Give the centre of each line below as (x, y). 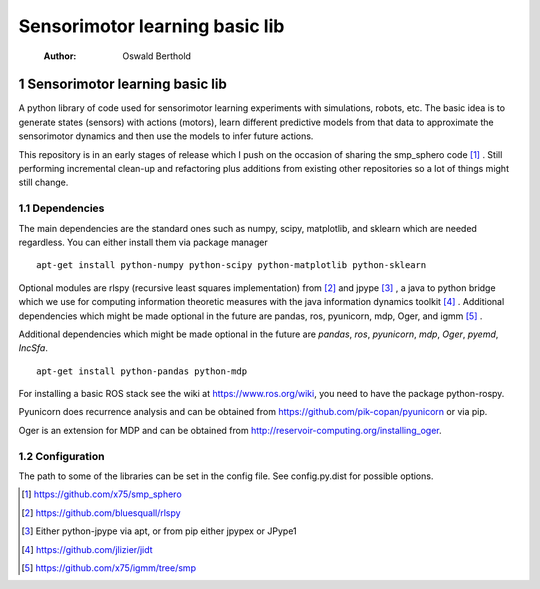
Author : (60, 56)
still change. (43, 182)
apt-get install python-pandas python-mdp (142, 371)
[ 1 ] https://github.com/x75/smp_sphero (101, 494)
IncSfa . (33, 348)
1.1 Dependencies (61, 208)
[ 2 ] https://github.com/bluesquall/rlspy (101, 512)
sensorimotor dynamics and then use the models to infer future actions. (166, 136)
